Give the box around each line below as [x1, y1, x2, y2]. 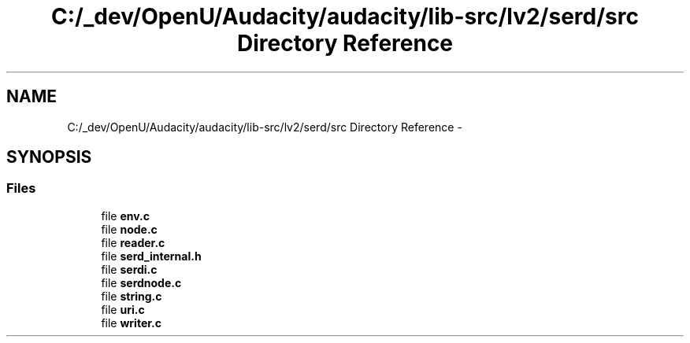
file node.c [101, 222, 158, 236]
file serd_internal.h [101, 249, 202, 263]
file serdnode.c [101, 275, 182, 290]
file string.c [101, 289, 162, 303]
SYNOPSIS [6, 147, 92, 168]
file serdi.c [101, 262, 158, 276]
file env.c [101, 208, 150, 223]
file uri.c [101, 302, 145, 316]
